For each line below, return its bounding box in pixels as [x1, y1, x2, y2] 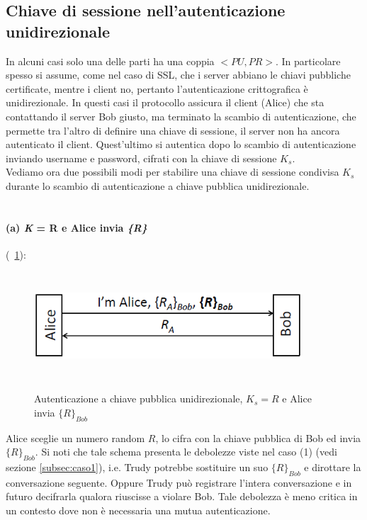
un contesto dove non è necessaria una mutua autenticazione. [6, 503, 271, 518]
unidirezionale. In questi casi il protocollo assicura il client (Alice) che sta [6, 95, 324, 110]
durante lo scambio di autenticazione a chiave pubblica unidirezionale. [6, 178, 310, 193]
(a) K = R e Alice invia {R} [6, 220, 147, 234]
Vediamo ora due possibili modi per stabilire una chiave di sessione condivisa [6, 164, 339, 179]
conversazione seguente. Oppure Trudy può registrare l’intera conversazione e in [6, 475, 352, 490]
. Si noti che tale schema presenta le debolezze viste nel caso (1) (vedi [35, 444, 337, 459]
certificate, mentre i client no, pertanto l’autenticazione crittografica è [6, 81, 308, 96]
